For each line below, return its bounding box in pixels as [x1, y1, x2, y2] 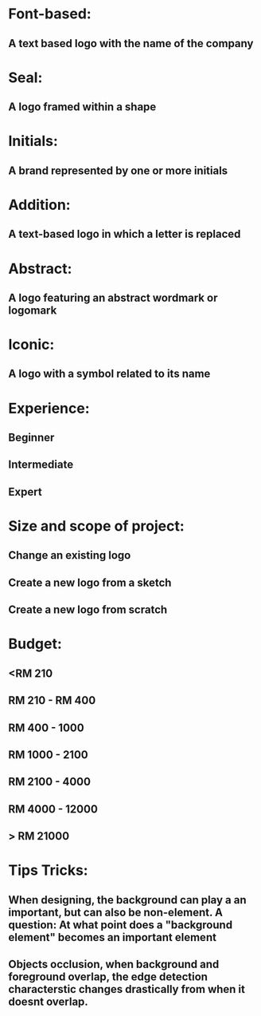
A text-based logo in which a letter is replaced [8, 227, 241, 241]
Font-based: [8, 5, 92, 23]
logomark [8, 303, 57, 317]
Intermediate [8, 458, 74, 472]
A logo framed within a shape [8, 101, 157, 114]
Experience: [8, 399, 90, 417]
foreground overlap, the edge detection [8, 971, 208, 984]
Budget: [8, 635, 62, 653]
